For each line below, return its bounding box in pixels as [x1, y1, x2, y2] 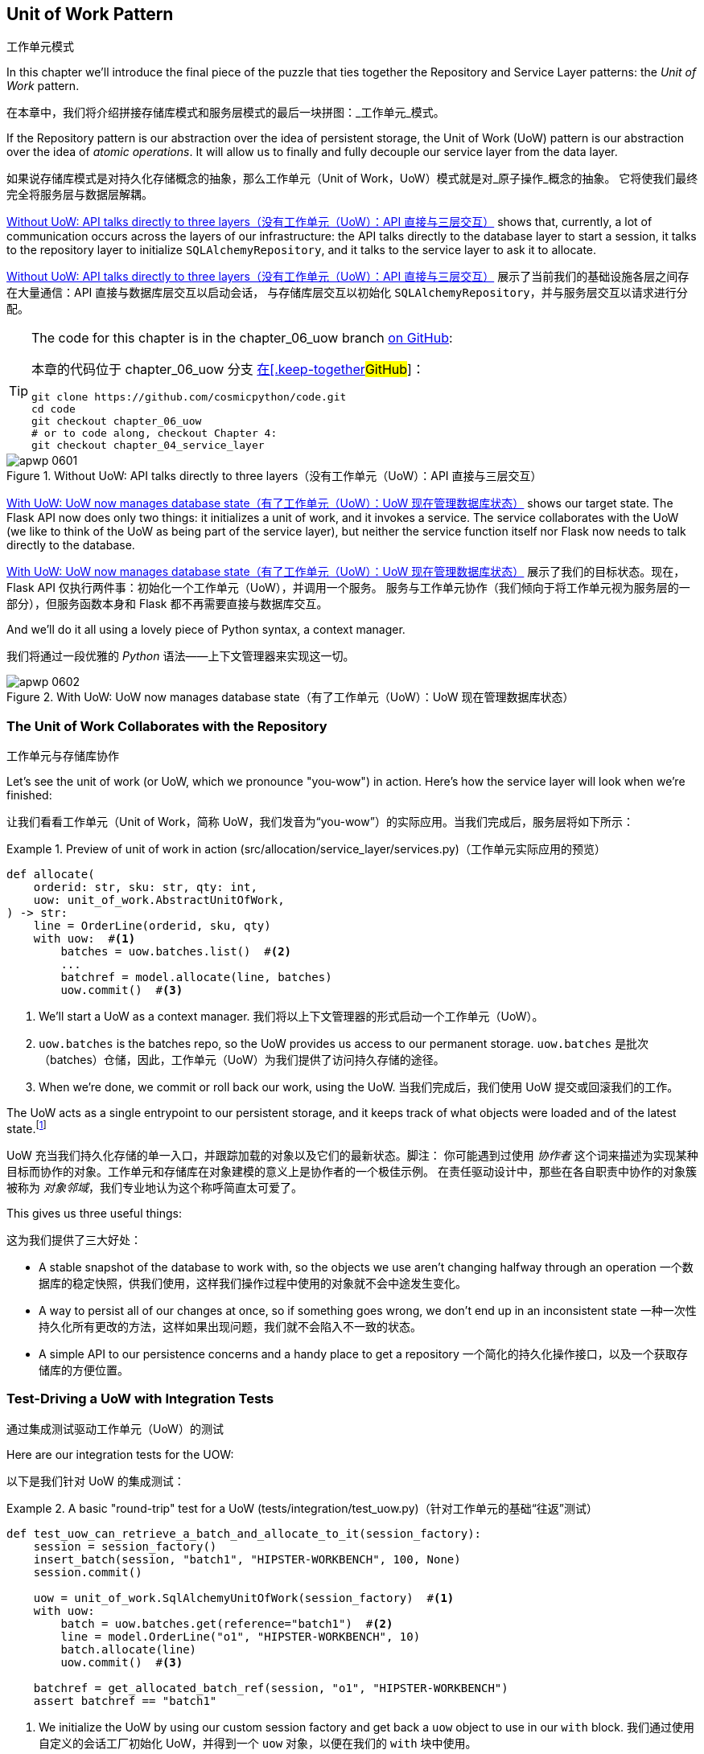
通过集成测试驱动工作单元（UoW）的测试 [6, 1421, 224, 1436]
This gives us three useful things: [6, 1206, 183, 1220]
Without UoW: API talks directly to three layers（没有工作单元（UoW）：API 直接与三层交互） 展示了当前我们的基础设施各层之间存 [6, 269, 690, 284]
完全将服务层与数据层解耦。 [6, 187, 153, 202]
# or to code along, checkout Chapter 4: [31, 427, 278, 440]
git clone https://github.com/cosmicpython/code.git [31, 391, 347, 404]
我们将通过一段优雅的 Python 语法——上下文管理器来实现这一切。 [6, 649, 355, 663]
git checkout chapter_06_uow [31, 415, 202, 428]
